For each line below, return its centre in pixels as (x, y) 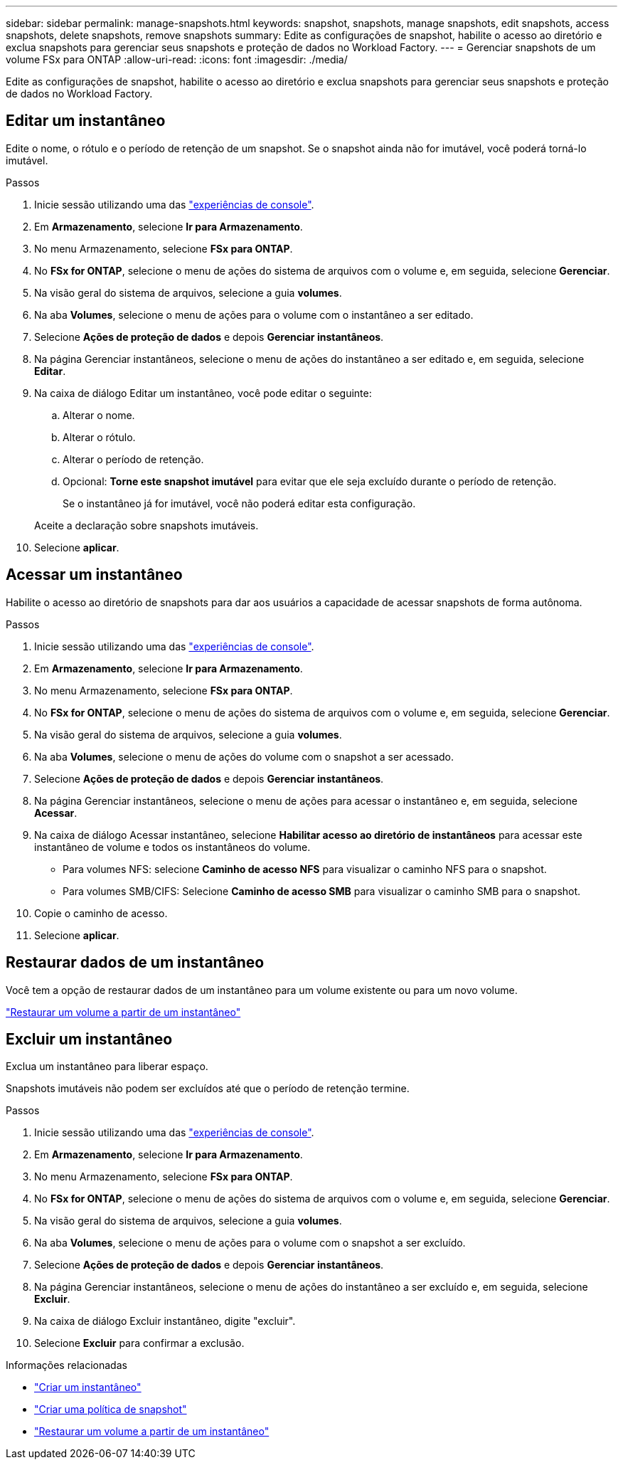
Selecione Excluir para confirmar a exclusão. (139, 1343)
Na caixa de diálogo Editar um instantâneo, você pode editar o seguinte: (203, 393)
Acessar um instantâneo (94, 575)
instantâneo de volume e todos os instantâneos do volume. (172, 847)
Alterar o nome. (99, 415)
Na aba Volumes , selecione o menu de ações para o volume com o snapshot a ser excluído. (250, 1243)
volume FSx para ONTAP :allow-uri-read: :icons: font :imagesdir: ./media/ (177, 59)
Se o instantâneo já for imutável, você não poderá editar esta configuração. (239, 503)
